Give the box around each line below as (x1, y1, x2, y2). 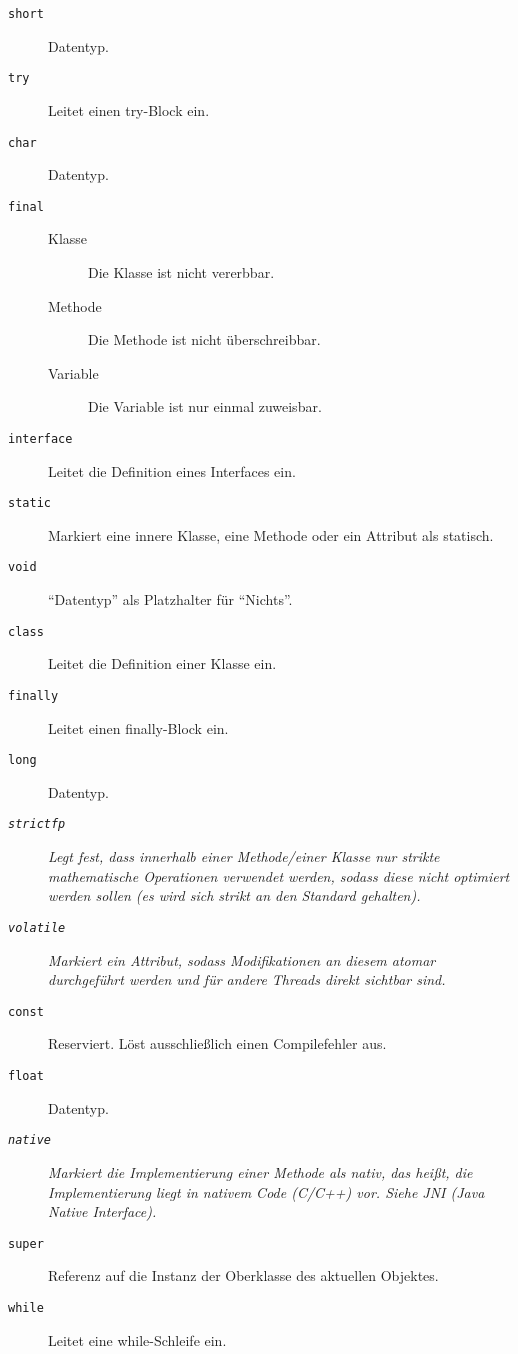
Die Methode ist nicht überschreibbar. (88, 329, 321, 350)
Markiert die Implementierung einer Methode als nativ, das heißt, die (48, 1161, 473, 1182)
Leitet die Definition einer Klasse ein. (48, 653, 277, 674)
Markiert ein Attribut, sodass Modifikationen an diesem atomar (48, 949, 436, 970)
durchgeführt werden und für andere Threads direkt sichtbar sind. (48, 969, 446, 990)
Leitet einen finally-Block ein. (48, 717, 229, 738)
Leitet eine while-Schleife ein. (48, 1329, 227, 1350)
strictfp (8, 817, 66, 832)
